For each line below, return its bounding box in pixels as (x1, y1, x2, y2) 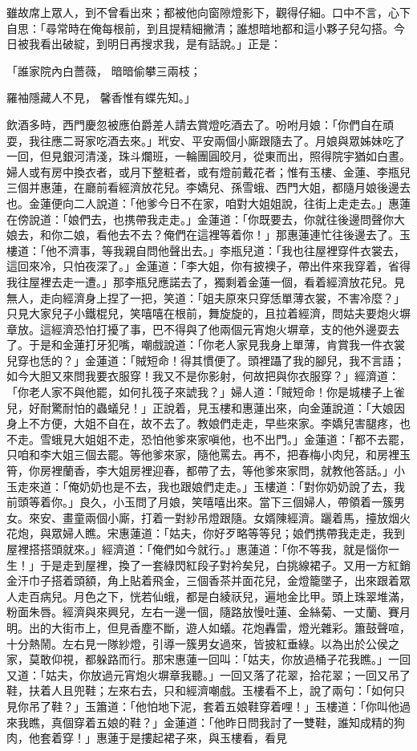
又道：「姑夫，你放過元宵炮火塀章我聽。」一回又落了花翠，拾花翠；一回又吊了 (6, 666, 411, 683)
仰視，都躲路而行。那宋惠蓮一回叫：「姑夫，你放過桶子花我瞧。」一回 (51, 651, 411, 668)
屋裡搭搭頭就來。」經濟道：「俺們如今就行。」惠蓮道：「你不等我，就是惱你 (6, 541, 388, 557)
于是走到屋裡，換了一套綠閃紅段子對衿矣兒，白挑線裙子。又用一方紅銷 (39, 556, 411, 573)
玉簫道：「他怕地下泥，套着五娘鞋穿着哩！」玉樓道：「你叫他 (84, 697, 399, 714)
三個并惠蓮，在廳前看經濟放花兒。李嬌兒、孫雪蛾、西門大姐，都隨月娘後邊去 (6, 179, 411, 196)
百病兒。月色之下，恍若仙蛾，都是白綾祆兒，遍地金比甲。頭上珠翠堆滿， (28, 587, 411, 604)
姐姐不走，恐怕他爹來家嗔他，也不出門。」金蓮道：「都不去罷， (84, 430, 411, 447)
